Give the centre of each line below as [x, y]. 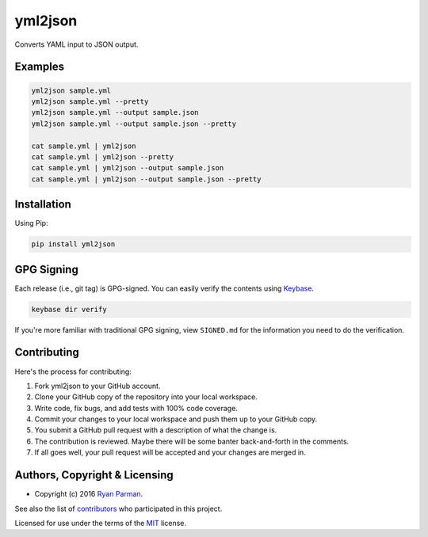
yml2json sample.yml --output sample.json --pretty [134, 124]
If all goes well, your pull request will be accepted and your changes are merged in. [170, 452]
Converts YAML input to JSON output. [76, 44]
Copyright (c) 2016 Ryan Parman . [89, 494]
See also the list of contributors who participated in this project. [118, 508]
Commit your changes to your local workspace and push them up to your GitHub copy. [176, 419]
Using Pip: [31, 223]
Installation [43, 205]
